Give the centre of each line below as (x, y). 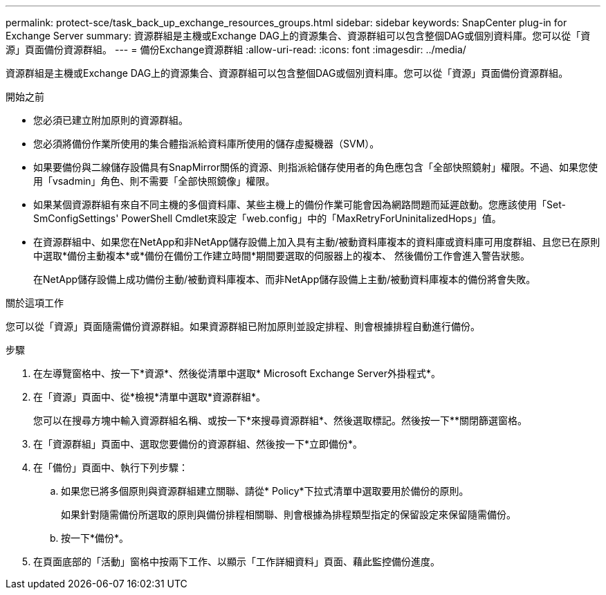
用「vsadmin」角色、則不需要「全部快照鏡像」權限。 (154, 181)
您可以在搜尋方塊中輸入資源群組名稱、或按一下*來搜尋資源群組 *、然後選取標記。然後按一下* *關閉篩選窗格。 (281, 420)
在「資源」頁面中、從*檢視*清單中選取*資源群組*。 (150, 397)
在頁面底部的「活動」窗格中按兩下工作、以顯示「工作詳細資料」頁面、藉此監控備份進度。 (237, 561)
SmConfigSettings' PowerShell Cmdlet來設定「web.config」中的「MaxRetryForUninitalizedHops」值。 (267, 218)
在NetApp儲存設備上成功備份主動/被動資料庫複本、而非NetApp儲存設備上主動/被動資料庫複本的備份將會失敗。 (285, 279)
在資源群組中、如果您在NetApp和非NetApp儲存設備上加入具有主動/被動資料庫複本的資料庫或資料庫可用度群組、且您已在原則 (317, 242)
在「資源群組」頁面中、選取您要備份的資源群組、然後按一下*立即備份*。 (198, 444)
